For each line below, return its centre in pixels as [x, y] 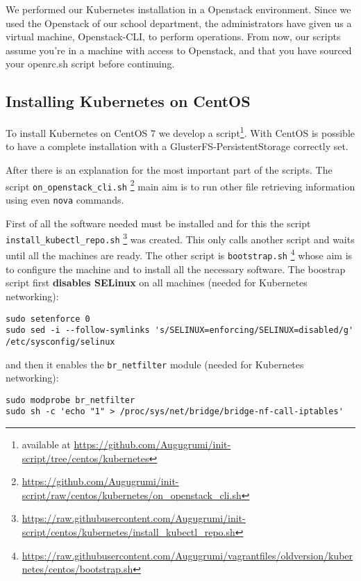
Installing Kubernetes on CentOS [128, 101]
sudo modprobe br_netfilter [70, 400]
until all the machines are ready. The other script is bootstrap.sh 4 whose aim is [179, 254]
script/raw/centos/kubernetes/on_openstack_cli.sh [132, 494]
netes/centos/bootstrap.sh [77, 569]
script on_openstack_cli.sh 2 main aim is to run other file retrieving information [180, 185]
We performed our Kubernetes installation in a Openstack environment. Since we [178, 9]
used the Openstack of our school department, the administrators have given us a [179, 23]
